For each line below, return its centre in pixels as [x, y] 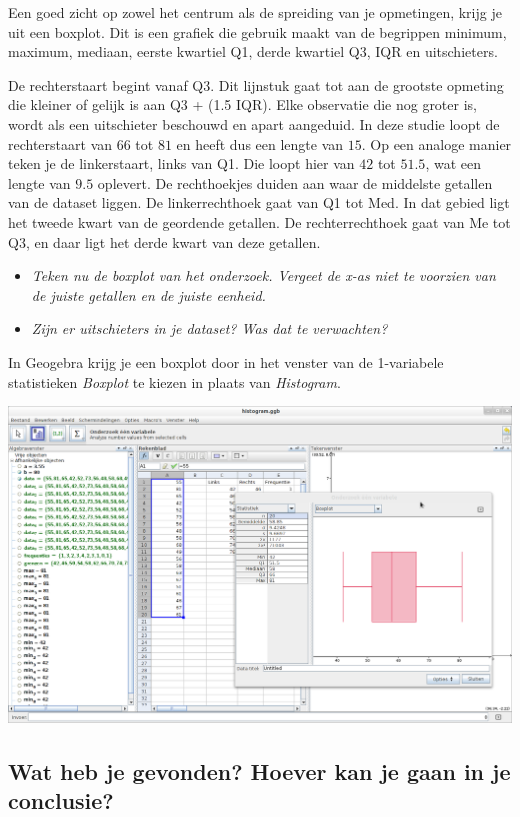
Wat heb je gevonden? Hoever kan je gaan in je [259, 770]
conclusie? [61, 799]
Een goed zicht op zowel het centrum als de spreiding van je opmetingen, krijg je [255, 12]
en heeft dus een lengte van [260, 143]
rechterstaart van [60, 143]
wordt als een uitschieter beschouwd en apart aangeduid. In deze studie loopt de [254, 123]
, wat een [453, 163]
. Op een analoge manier [436, 143]
